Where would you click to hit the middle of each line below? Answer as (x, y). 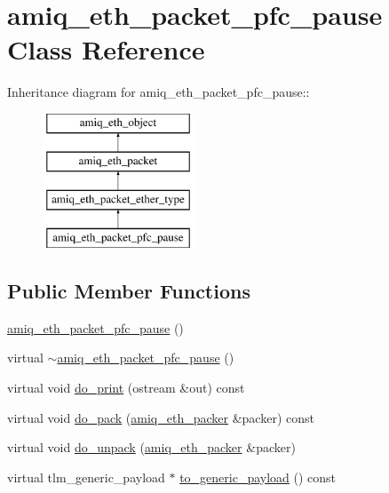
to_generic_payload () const (258, 477)
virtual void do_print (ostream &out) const (126, 388)
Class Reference (106, 49)
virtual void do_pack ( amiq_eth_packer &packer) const (161, 417)
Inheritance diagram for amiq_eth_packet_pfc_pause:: (159, 92)
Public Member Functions (129, 291)
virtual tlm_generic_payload (86, 477)
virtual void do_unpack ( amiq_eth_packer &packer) (151, 447)
